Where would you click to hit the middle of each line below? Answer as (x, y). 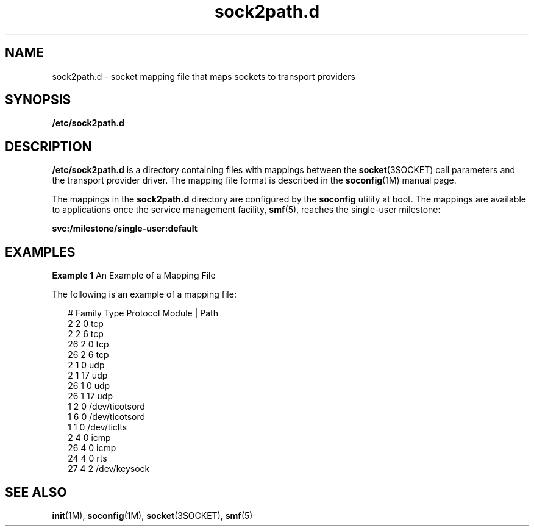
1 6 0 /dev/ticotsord (107, 417)
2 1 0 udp (86, 365)
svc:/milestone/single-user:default (125, 229)
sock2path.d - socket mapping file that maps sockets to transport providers (204, 76)
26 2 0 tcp (88, 344)
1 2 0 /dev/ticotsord (106, 407)
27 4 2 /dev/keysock (109, 469)
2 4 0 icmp (89, 438)
